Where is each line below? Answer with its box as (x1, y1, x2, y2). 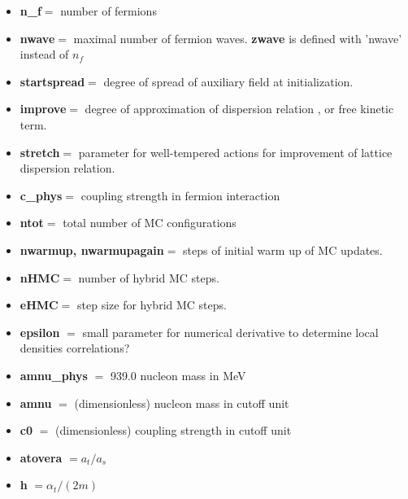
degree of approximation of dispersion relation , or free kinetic (85, 100, 394, 117)
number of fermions (60, 2, 157, 19)
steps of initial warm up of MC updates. (183, 241, 383, 258)
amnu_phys (20, 366, 88, 383)
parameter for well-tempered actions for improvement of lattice (78, 143, 393, 160)
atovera (20, 449, 63, 466)
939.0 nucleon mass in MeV (110, 366, 246, 383)
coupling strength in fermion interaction (80, 186, 280, 204)
